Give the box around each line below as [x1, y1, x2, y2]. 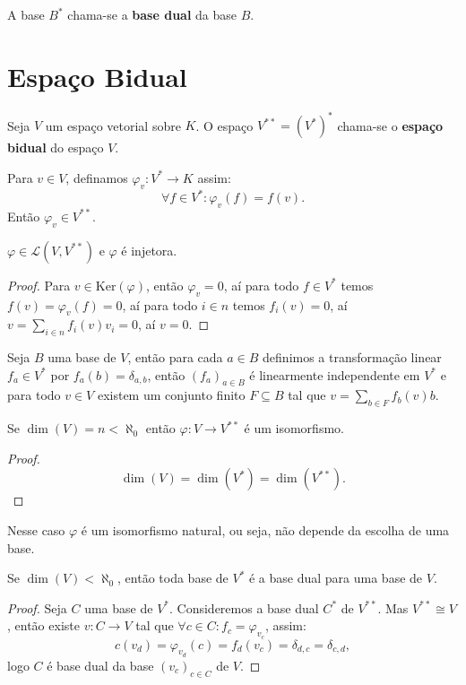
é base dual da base [47, 655, 154, 674]
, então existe [7, 616, 80, 635]
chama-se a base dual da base [67, 5, 237, 23]
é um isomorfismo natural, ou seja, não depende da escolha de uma [81, 521, 450, 540]
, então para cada [127, 348, 223, 367]
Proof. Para [7, 275, 71, 294]
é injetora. [121, 240, 177, 259]
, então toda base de [117, 568, 229, 587]
